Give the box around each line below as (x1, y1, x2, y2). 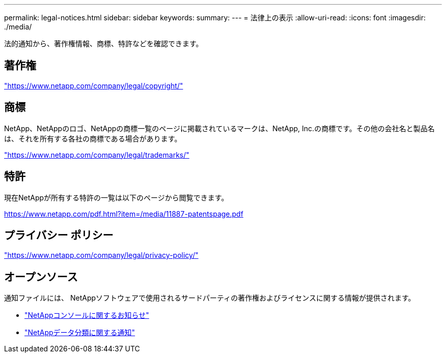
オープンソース (4, 270, 78, 283)
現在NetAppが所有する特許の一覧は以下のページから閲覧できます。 (4, 193, 229, 202)
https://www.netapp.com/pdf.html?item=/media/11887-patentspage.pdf (4, 209, 243, 218)
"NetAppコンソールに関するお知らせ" (24, 311, 149, 320)
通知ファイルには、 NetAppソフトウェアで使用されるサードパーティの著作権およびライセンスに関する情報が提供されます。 (4, 293, 415, 303)
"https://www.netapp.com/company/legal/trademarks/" (4, 150, 189, 159)
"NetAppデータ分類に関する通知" (24, 328, 135, 337)
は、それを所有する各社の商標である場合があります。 (4, 134, 182, 143)
